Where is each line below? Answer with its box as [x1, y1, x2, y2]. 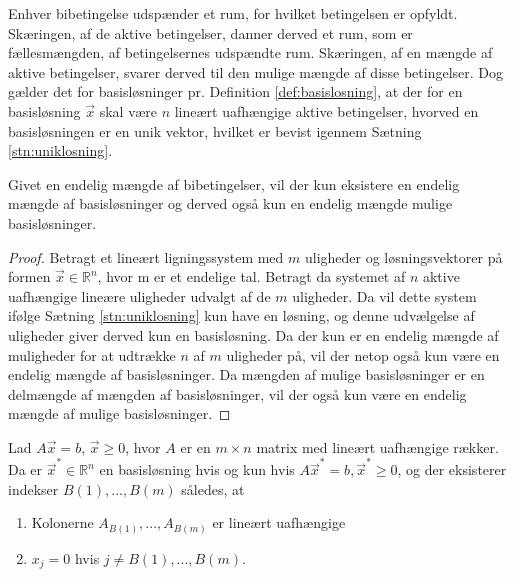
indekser [8, 478, 59, 499]
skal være [99, 100, 157, 121]
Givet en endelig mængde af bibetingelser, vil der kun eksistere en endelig [8, 173, 460, 194]
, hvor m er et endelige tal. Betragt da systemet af [97, 266, 406, 287]
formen [8, 266, 51, 287]
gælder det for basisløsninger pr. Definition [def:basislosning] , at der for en [8, 81, 463, 102]
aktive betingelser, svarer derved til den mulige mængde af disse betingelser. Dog [8, 61, 504, 82]
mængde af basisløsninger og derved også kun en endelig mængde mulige [8, 193, 453, 214]
